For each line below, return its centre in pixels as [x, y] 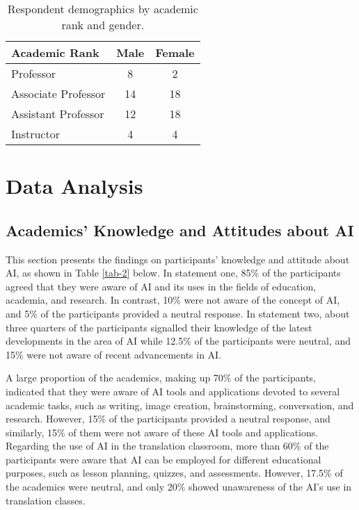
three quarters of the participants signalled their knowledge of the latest [159, 327]
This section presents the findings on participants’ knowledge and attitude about [178, 259]
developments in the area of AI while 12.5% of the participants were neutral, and [178, 341]
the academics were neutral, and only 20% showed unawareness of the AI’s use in [179, 487]
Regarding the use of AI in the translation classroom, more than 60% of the [167, 446]
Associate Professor [58, 93]
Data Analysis [74, 186]
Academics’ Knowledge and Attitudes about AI [180, 230]
